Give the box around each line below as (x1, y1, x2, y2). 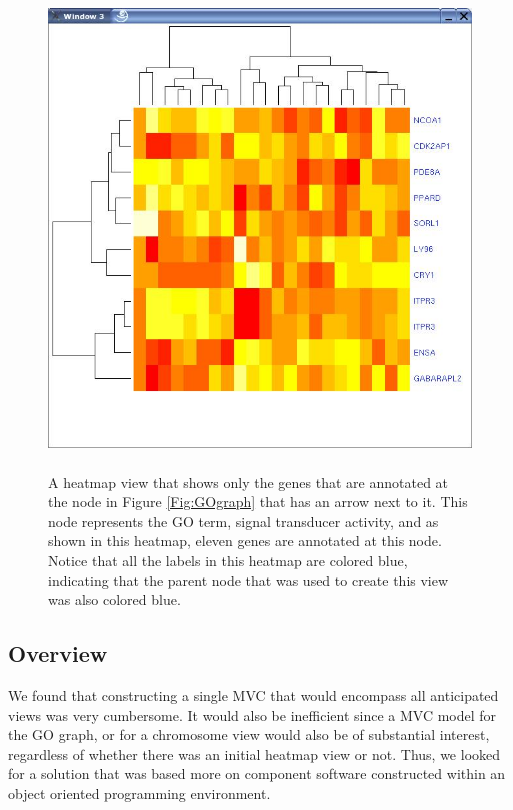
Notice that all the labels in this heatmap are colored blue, (48, 549, 408, 570)
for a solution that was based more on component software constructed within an (8, 763, 506, 784)
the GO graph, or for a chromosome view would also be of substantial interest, (8, 724, 490, 745)
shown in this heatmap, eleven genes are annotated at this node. (48, 530, 442, 551)
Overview (8, 638, 108, 669)
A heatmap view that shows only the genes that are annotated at (48, 471, 449, 492)
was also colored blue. (48, 589, 181, 610)
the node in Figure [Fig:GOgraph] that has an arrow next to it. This (48, 491, 468, 512)
